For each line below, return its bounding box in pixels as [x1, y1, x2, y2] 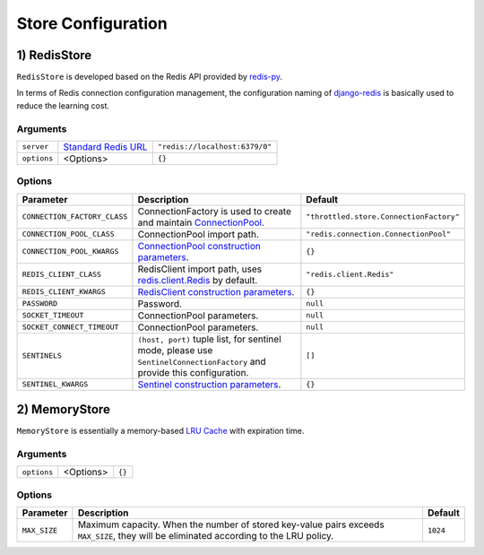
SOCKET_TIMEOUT [22, 310, 84, 320]
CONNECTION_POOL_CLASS [22, 230, 116, 239]
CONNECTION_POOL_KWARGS [22, 247, 119, 256]
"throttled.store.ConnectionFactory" [306, 212, 461, 221]
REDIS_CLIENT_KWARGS [22, 287, 107, 297]
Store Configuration [16, 13, 168, 33]
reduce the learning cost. [16, 100, 109, 111]
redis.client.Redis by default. [137, 273, 258, 286]
